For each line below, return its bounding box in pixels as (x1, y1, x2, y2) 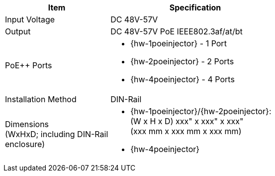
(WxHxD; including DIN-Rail (5, 129, 108, 139)
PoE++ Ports (5, 60, 52, 70)
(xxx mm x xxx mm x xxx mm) (130, 126, 242, 136)
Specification (169, 2, 221, 12)
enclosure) (5, 139, 45, 149)
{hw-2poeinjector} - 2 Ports (130, 56, 234, 66)
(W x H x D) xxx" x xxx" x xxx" (130, 116, 244, 126)
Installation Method (5, 94, 77, 104)
